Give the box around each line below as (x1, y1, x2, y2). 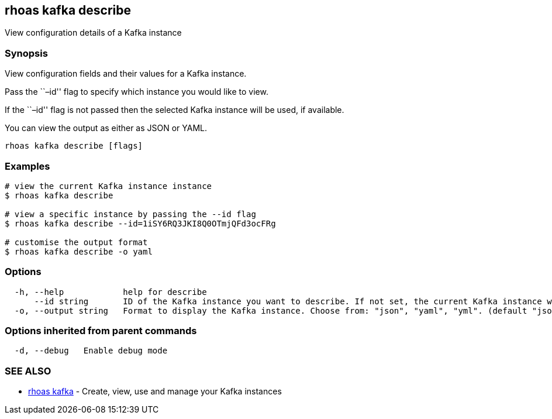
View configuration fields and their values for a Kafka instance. (5, 68, 247, 79)
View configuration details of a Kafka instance (5, 28, 182, 38)
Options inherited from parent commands (5, 325, 197, 337)
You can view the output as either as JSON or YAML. (5, 123, 208, 133)
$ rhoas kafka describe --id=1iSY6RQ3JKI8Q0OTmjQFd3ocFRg (5, 218, 276, 228)
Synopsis (5, 47, 48, 59)
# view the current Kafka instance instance (5, 181, 212, 191)
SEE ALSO (5, 365, 51, 377)
